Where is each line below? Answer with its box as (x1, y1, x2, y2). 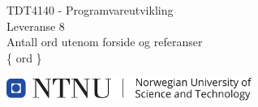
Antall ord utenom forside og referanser (6, 33, 203, 50)
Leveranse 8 (6, 17, 65, 34)
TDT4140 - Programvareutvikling (6, 2, 174, 18)
